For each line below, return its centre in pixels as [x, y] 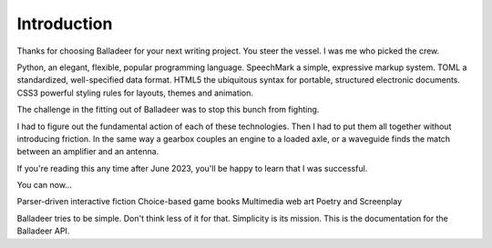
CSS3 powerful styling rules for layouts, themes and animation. [135, 93]
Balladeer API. [43, 231]
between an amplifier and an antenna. [88, 152]
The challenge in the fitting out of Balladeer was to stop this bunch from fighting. [168, 110]
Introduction [65, 24]
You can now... [45, 185]
